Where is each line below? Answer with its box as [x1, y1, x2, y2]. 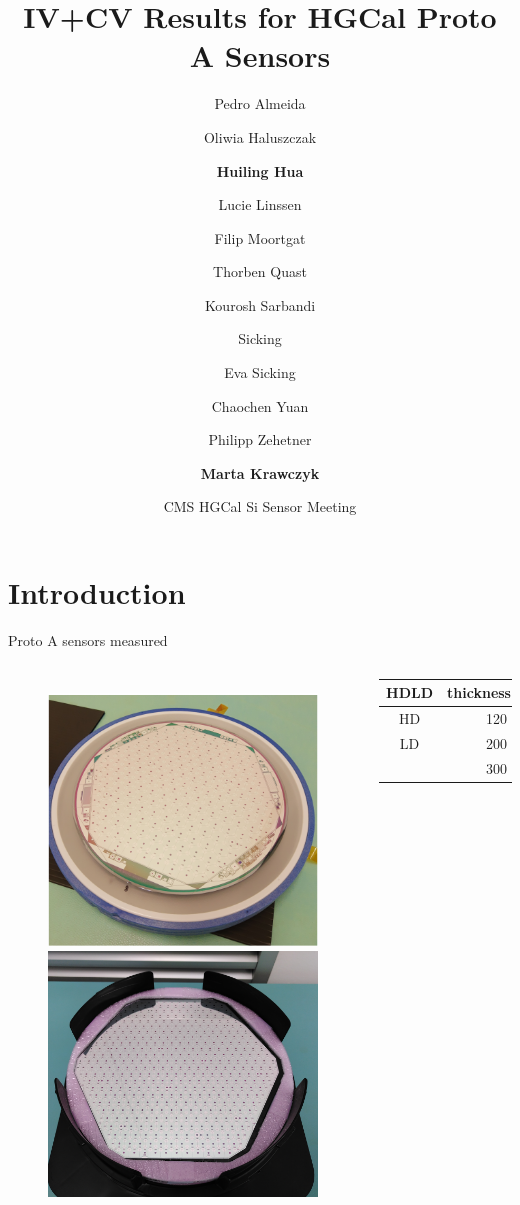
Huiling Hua [216, 160, 304, 181]
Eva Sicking [224, 362, 296, 383]
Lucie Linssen [218, 194, 302, 215]
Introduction [8, 572, 186, 613]
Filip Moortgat [214, 227, 306, 248]
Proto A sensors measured [8, 629, 168, 650]
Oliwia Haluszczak [203, 126, 317, 147]
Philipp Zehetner [208, 429, 312, 450]
